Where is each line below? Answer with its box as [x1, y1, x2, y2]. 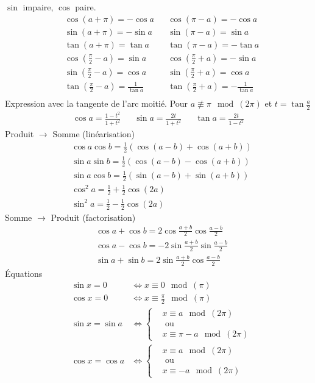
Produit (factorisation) [51, 210, 136, 223]
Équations [5, 267, 43, 279]
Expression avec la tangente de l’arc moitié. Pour [5, 97, 188, 110]
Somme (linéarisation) [52, 127, 135, 140]
